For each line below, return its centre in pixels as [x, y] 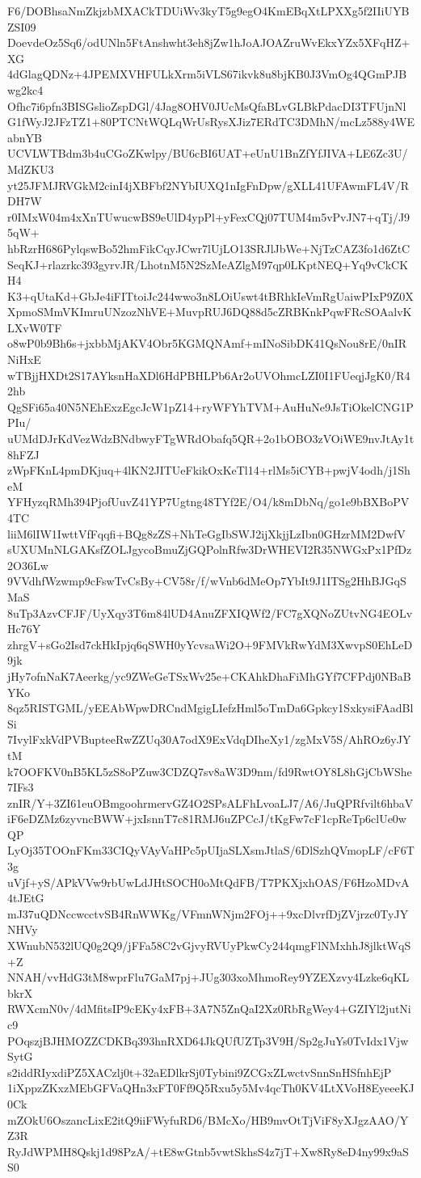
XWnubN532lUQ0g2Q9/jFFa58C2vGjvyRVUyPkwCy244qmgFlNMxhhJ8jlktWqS [209, 946]
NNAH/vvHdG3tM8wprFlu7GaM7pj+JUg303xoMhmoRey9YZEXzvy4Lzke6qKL [208, 977]
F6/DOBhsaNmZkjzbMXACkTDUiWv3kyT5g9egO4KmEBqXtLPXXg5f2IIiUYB [208, 11]
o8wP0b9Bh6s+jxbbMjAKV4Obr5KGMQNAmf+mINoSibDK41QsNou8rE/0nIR [207, 343]
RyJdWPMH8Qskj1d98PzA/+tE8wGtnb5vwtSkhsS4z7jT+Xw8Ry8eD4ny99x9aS [208, 1151]
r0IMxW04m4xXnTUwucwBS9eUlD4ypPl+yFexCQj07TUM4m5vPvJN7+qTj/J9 [209, 216]
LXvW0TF [35, 327]
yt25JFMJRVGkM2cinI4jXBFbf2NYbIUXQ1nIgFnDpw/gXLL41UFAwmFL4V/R [208, 185]
